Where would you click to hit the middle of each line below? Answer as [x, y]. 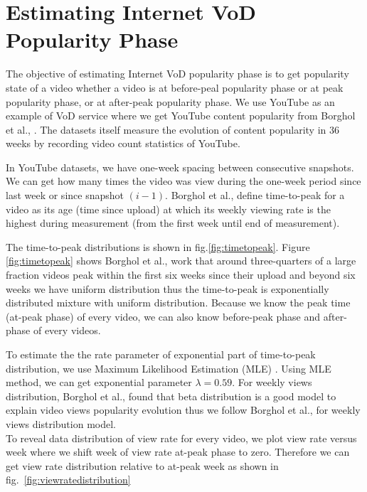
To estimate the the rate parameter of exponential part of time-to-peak [161, 354]
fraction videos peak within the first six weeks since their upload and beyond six [181, 275]
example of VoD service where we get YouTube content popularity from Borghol [181, 116]
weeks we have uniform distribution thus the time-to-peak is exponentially [167, 288]
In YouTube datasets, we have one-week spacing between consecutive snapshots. [180, 167]
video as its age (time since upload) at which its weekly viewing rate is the [168, 209]
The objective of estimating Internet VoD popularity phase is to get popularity [177, 74]
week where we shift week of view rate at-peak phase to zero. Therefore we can [178, 452]
